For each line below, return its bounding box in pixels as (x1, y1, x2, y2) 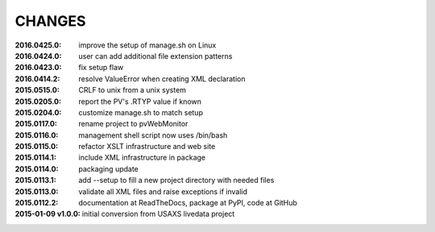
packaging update (78, 164, 139, 173)
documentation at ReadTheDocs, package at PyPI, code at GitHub (78, 198, 298, 208)
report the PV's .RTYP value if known (78, 97, 201, 106)
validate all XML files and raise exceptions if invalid (78, 186, 248, 197)
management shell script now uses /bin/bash (78, 130, 228, 140)
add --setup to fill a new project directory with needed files (78, 176, 275, 185)
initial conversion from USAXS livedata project (81, 209, 235, 219)
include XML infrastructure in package (78, 153, 205, 163)
